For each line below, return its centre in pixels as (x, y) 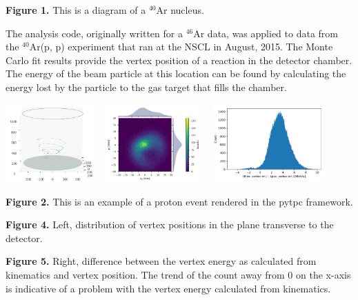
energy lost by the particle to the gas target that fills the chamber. (146, 87)
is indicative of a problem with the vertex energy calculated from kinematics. (168, 288)
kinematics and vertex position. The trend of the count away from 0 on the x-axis (178, 274)
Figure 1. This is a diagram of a (76, 10)
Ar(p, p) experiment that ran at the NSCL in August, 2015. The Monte (181, 47)
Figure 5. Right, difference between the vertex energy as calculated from (161, 261)
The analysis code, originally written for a (94, 33)
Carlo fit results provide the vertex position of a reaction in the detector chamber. (179, 60)
